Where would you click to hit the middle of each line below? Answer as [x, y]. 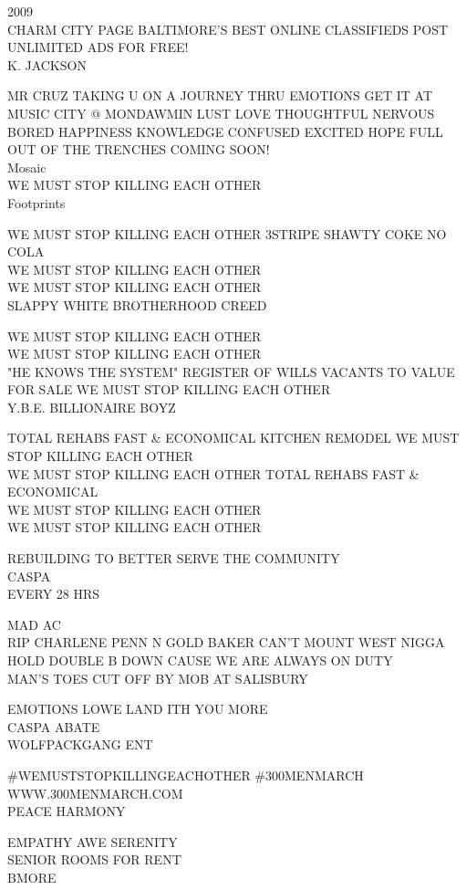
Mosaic [27, 167]
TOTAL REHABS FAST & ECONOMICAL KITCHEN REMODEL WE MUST [233, 438]
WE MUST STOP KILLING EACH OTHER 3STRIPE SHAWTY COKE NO [227, 233]
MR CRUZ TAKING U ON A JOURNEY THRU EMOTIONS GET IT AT [220, 95]
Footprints [36, 202]
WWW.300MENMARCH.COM [95, 793]
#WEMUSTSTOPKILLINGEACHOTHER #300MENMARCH [186, 775]
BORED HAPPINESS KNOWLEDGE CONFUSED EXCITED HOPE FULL [225, 131]
